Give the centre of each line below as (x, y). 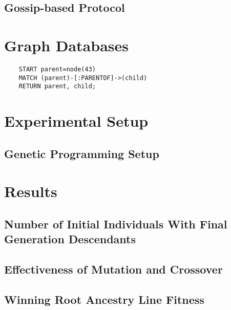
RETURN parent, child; (57, 86)
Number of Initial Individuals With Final (116, 224)
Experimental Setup (76, 121)
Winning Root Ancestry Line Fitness (104, 299)
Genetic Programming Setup (82, 153)
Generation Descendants (70, 239)
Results (31, 191)
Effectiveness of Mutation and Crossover (113, 269)
